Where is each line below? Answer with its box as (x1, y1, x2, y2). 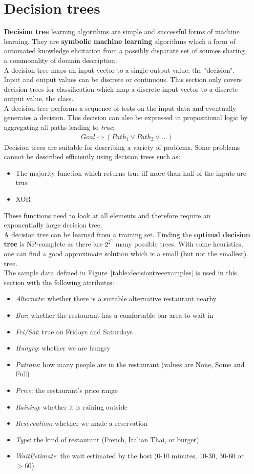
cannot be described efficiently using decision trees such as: (4, 151, 181, 162)
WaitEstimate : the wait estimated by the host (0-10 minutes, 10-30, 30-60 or (15, 451, 244, 461)
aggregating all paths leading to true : (4, 122, 115, 132)
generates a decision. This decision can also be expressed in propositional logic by (4, 112, 248, 123)
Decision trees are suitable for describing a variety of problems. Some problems (4, 142, 240, 152)
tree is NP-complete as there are (4, 239, 103, 249)
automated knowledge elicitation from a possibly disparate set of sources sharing (4, 45, 245, 56)
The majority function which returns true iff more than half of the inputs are (15, 167, 246, 178)
